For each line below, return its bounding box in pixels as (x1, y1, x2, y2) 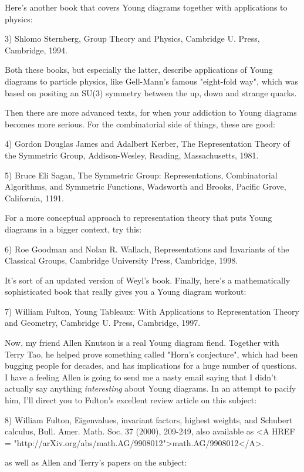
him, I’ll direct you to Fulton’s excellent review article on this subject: (5, 394, 257, 406)
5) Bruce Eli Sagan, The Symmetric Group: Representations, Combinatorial (5, 168, 278, 181)
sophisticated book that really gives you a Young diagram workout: (5, 285, 246, 298)
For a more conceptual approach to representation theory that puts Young (5, 211, 272, 224)
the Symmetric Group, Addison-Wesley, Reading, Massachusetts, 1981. (5, 149, 259, 161)
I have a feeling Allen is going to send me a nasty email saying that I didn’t (5, 370, 277, 383)
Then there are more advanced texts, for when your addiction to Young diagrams (5, 106, 297, 119)
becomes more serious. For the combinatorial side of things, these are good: (5, 117, 275, 130)
